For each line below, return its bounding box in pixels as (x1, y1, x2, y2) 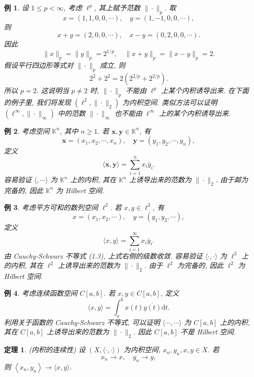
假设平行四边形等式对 (4, 60, 73, 70)
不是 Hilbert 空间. (180, 326, 236, 337)
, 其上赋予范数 (94, 2, 141, 12)
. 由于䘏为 (215, 174, 248, 185)
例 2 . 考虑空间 (4, 125, 50, 136)
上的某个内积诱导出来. (159, 108, 231, 118)
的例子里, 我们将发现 (4, 97, 71, 107)
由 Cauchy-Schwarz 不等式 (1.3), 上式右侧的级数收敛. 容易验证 (4, 250, 203, 261)
